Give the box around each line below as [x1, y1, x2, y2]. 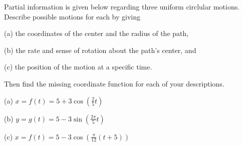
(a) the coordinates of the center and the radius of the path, [4, 28, 189, 38]
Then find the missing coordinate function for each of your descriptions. [4, 78, 224, 88]
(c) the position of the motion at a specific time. [4, 61, 152, 72]
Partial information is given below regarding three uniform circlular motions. [4, 1, 240, 11]
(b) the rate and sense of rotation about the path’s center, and [4, 44, 196, 55]
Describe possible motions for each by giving [4, 11, 141, 21]
